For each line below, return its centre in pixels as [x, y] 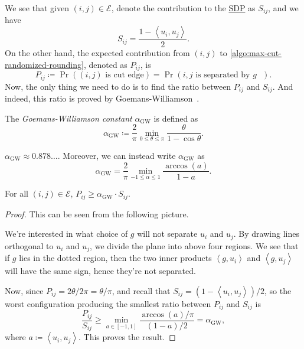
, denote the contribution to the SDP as [183, 8]
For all [17, 193]
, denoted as [105, 64]
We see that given [37, 8]
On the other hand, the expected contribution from [97, 53]
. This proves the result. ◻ [127, 337]
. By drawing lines [266, 234]
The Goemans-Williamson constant [68, 118]
